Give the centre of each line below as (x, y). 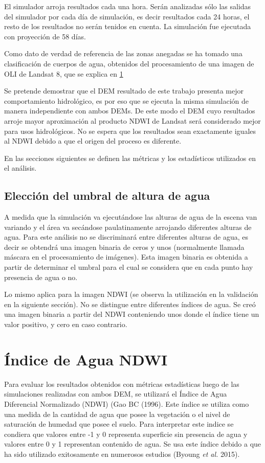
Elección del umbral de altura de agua (107, 195)
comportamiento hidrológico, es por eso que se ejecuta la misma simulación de (127, 100)
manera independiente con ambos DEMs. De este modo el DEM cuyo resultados (130, 111)
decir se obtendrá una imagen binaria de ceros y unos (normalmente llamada (124, 247)
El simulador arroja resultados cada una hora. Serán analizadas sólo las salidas (128, 6)
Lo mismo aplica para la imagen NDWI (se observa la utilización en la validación (131, 294)
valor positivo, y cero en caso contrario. (66, 324)
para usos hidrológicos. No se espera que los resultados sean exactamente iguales (130, 131)
